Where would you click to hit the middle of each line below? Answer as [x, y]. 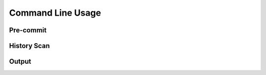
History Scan [30, 46]
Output [20, 62]
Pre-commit [28, 30]
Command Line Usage [55, 13]
